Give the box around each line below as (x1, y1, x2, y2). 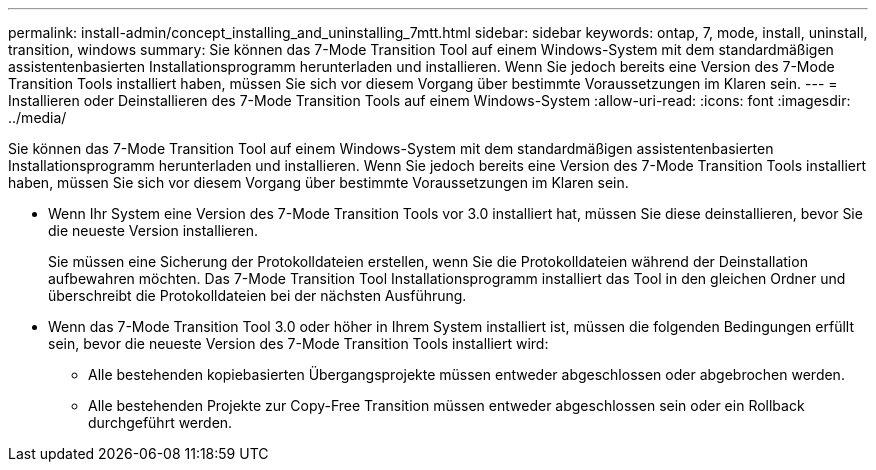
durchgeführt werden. (88, 414, 233, 431)
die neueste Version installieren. (48, 222, 259, 239)
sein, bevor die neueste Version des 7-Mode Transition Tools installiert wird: (48, 335, 549, 352)
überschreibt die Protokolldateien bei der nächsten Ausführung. (48, 287, 467, 304)
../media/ (8, 109, 67, 126)
